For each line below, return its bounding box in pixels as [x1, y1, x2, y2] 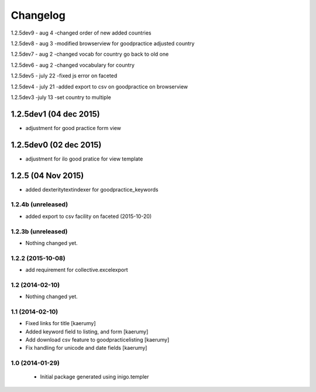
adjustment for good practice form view [25, 124, 121, 131]
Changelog [11, 9, 66, 22]
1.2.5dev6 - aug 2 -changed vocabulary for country [11, 62, 135, 69]
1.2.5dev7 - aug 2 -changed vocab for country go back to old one [11, 50, 169, 58]
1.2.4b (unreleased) [11, 200, 68, 209]
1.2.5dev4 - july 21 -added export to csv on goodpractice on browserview [11, 83, 188, 90]
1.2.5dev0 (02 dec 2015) [11, 139, 102, 149]
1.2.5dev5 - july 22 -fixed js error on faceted [11, 72, 118, 79]
